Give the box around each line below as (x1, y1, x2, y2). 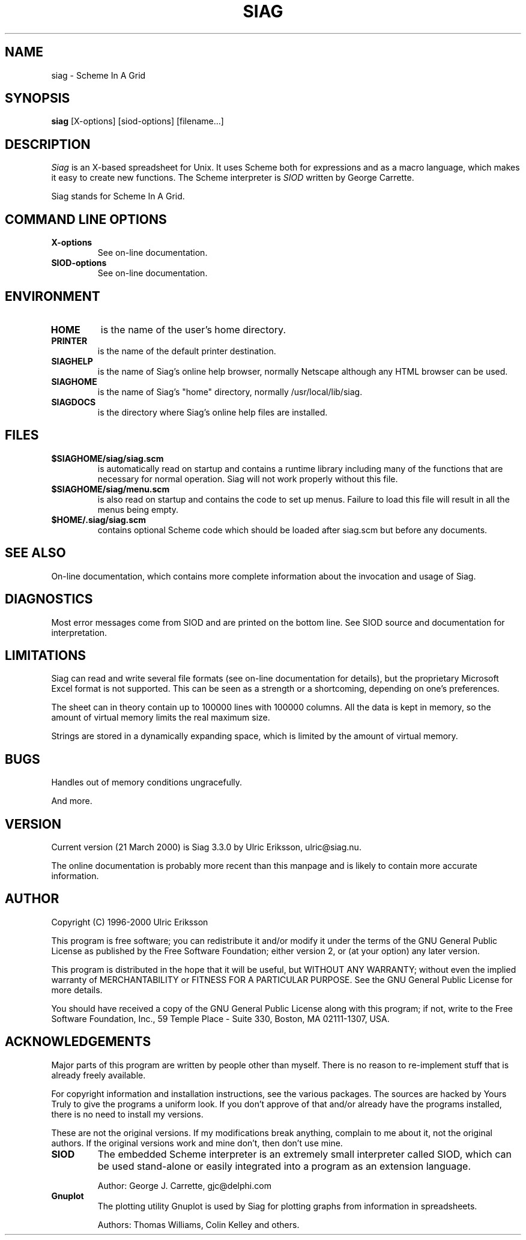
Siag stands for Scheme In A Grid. (51, 191, 185, 202)
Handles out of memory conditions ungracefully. (51, 777, 243, 788)
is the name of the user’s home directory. (100, 323, 286, 336)
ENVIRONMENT (5, 288, 100, 304)
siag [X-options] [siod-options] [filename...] (51, 116, 224, 127)
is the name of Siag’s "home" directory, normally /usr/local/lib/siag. (97, 386, 363, 397)
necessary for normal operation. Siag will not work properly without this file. (97, 473, 398, 484)
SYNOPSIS (5, 91, 70, 106)
